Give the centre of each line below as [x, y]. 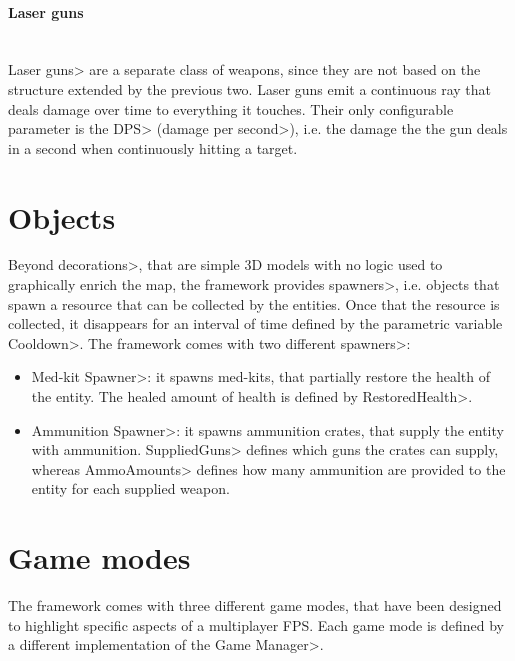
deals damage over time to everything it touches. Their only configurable [231, 108]
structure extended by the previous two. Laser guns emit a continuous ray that [249, 88]
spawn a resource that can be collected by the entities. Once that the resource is [254, 303]
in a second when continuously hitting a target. [153, 147]
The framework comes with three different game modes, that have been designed [255, 605]
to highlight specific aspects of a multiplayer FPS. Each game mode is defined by [256, 624]
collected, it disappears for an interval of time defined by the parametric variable [255, 323]
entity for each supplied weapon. [130, 488]
